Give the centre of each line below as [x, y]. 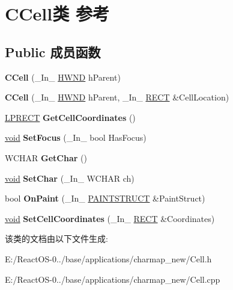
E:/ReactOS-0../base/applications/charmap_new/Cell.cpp [113, 279]
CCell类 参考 [57, 14]
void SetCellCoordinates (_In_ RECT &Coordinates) [110, 218]
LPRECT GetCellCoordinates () [70, 117]
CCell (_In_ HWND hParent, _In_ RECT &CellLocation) [117, 97]
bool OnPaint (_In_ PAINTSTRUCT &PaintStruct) [105, 198]
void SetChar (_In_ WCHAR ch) [70, 178]
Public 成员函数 [53, 51]
